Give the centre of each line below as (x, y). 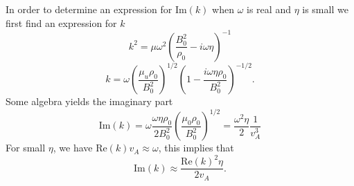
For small (26, 148)
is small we (325, 9)
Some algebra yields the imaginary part (89, 101)
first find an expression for (61, 22)
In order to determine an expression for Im (96, 9)
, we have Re (80, 148)
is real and (269, 9)
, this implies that (196, 148)
